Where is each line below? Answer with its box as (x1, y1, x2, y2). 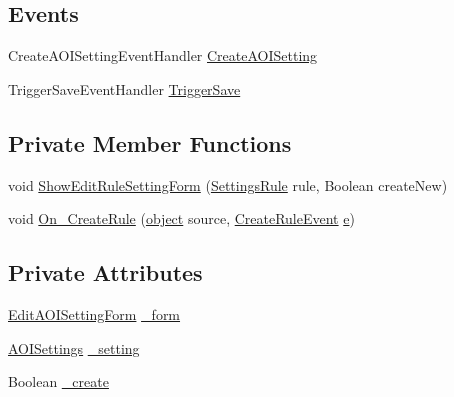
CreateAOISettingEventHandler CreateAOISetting (8, 45, 318, 66)
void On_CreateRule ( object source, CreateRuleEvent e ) (8, 208, 355, 229)
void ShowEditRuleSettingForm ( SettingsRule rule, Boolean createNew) (8, 174, 448, 195)
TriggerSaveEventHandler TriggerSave (8, 78, 241, 99)
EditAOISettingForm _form (8, 303, 181, 324)
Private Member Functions (8, 127, 292, 158)
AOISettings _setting (8, 337, 140, 358)
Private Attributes (8, 257, 203, 288)
